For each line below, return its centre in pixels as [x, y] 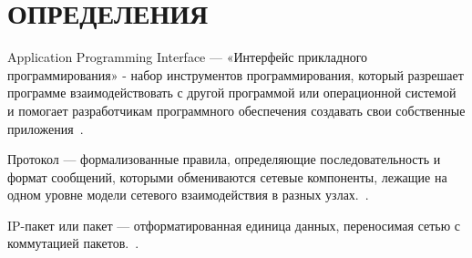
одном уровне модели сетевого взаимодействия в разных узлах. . [188, 195]
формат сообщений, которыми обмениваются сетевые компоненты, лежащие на [227, 176]
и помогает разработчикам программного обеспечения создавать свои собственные [236, 110]
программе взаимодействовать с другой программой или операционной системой [232, 93]
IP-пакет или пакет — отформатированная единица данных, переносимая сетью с [234, 225]
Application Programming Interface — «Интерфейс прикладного [188, 57]
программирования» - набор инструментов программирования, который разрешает [236, 74]
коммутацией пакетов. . [73, 243]
